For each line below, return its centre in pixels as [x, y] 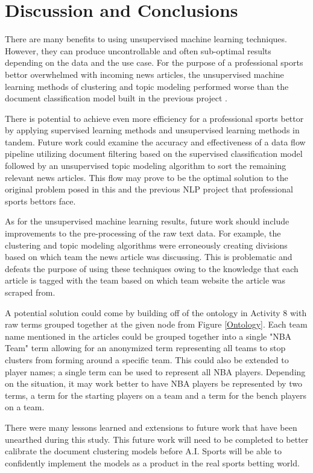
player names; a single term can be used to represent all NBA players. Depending [155, 371]
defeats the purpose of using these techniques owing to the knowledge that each [152, 268]
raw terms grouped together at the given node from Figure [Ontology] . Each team [156, 324]
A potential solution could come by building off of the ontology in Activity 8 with [156, 312]
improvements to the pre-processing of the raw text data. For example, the [143, 233]
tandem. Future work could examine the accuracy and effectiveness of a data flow [155, 141]
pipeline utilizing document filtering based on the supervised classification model [154, 154]
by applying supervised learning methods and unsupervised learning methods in [152, 130]
